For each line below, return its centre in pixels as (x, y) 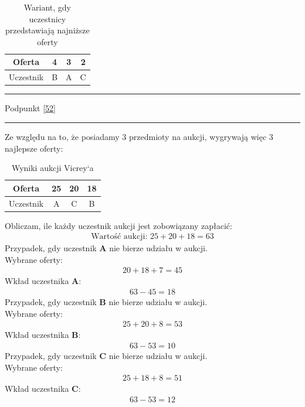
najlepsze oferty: (34, 148)
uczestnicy (48, 18)
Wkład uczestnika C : (43, 389)
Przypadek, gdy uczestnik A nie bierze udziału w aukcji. (106, 248)
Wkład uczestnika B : (43, 335)
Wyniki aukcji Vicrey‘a (52, 168)
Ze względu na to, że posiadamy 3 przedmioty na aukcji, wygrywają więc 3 (139, 136)
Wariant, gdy (47, 7)
